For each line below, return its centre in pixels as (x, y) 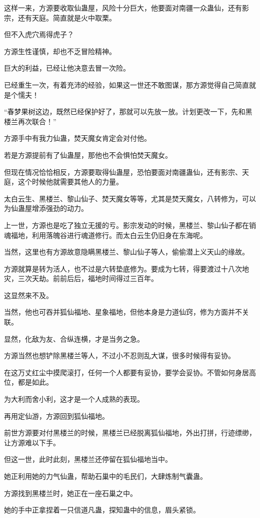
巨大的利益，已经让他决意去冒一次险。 (67, 68)
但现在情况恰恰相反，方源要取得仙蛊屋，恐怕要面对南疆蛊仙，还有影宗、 (123, 172)
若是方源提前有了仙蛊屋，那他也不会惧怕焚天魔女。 (88, 155)
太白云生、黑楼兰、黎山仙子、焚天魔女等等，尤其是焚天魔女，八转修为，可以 (130, 198)
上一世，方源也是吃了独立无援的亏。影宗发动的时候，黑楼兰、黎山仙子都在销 (130, 225)
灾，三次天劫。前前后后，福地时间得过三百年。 (81, 278)
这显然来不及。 (28, 295)
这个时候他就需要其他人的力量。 (70, 182)
